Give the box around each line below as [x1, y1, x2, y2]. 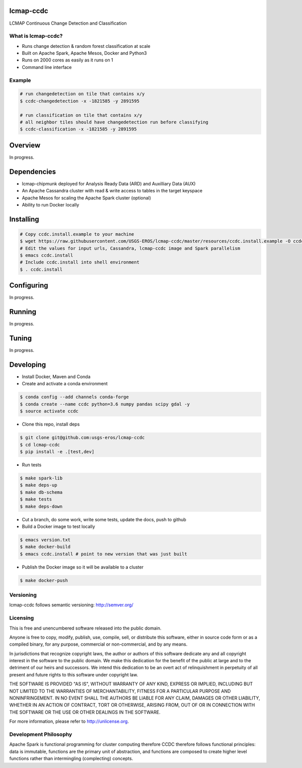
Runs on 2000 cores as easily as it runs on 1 [22, 57, 113, 63]
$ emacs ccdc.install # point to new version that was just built [20, 551, 187, 556]
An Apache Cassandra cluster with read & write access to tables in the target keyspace [22, 188, 203, 194]
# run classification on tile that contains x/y [20, 112, 142, 118]
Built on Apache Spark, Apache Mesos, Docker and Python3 [22, 50, 147, 56]
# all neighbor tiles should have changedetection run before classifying [20, 119, 209, 125]
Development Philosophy [9, 731, 72, 738]
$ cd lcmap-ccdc [20, 442, 60, 448]
